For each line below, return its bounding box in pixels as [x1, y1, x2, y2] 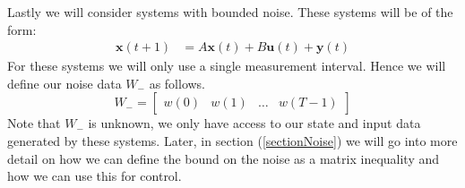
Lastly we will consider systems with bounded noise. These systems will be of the [7, 3, 453, 21]
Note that [7, 114, 61, 132]
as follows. [149, 73, 206, 92]
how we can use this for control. [7, 167, 182, 185]
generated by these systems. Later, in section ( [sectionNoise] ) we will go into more [7, 132, 458, 150]
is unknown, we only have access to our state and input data [88, 114, 421, 132]
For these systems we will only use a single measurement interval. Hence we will [7, 56, 446, 75]
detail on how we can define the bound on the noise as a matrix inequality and [7, 149, 440, 167]
